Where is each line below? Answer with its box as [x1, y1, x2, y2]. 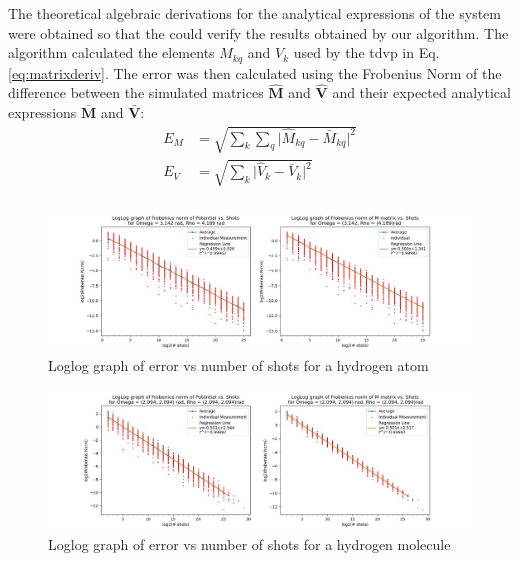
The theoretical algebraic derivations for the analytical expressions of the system [8, 3, 501, 23]
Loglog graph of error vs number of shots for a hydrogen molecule [48, 533, 451, 554]
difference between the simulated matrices [8, 82, 264, 103]
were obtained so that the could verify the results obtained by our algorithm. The [8, 22, 509, 43]
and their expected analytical [332, 82, 511, 103]
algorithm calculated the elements [8, 42, 215, 63]
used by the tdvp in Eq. [293, 42, 440, 63]
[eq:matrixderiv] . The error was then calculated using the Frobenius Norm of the [8, 62, 502, 83]
